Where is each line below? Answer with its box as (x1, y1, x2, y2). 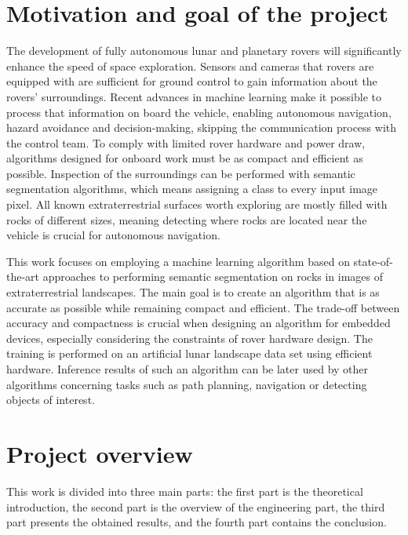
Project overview (6, 437, 193, 469)
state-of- (353, 253, 393, 269)
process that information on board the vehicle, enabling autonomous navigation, (6, 104, 392, 120)
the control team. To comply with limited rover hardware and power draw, (6, 134, 366, 151)
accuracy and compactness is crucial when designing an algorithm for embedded (6, 315, 391, 331)
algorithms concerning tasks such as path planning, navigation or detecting (6, 376, 367, 392)
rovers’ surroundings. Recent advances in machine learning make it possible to (6, 88, 382, 104)
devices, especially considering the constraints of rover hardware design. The (6, 329, 373, 346)
